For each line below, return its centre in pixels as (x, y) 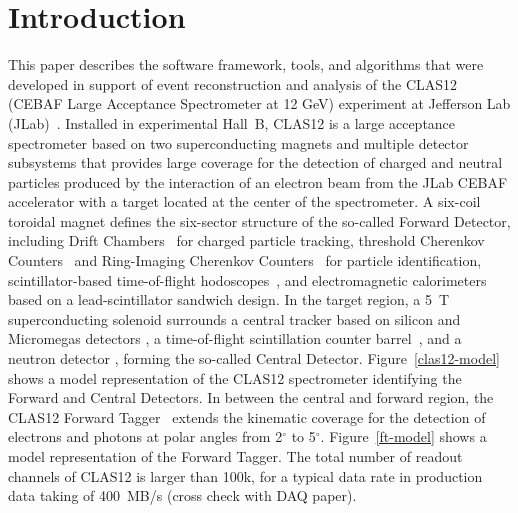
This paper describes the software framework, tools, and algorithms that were (246, 64)
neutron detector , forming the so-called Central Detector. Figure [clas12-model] (254, 358)
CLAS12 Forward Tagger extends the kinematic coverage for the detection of (247, 416)
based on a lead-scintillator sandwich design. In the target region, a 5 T (229, 299)
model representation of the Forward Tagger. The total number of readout (235, 456)
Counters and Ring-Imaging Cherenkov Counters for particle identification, (245, 260)
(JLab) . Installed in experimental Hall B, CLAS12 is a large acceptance (232, 122)
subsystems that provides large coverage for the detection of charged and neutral (255, 162)
